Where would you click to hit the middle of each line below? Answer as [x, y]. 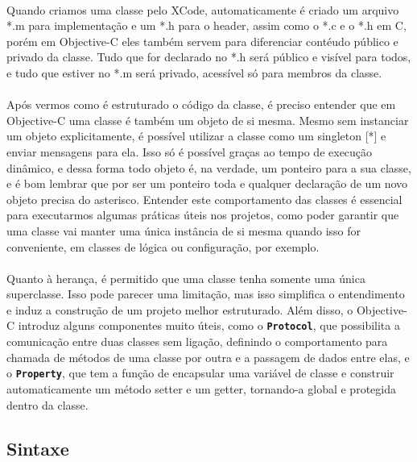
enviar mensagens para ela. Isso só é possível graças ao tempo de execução [190, 151]
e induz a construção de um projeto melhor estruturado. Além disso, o [180, 309]
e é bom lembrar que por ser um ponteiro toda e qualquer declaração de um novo [207, 183]
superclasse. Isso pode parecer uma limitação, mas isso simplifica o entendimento [206, 294]
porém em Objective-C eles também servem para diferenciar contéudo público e [202, 41]
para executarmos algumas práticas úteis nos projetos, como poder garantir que [203, 215]
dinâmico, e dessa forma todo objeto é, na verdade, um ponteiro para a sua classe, [209, 167]
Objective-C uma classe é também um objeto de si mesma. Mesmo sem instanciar [208, 120]
